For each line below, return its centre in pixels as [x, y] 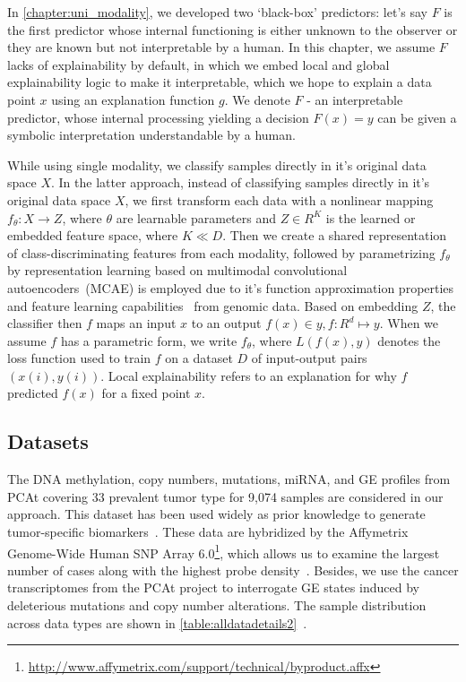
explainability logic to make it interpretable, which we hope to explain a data [220, 82]
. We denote [257, 99]
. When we [409, 323]
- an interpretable [355, 99]
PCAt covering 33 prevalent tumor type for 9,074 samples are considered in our [225, 496]
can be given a [417, 117]
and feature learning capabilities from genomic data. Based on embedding [213, 305]
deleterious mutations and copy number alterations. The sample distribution [217, 605]
